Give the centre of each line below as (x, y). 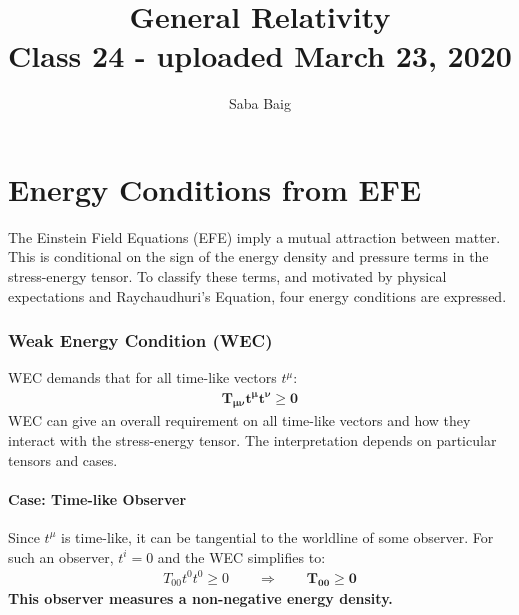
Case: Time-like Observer (97, 498)
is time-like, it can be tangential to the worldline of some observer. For (277, 536)
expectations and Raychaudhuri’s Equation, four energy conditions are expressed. (257, 295)
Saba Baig (260, 103)
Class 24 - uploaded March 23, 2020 (260, 55)
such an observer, (61, 556)
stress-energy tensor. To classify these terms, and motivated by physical (227, 276)
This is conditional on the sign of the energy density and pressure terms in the (248, 256)
